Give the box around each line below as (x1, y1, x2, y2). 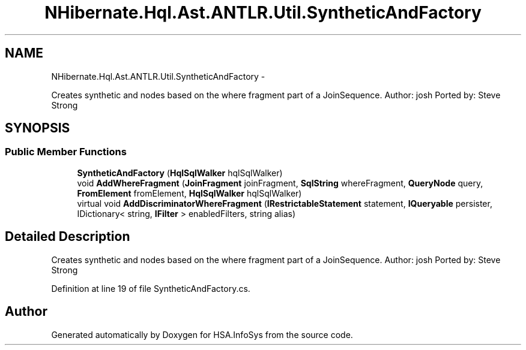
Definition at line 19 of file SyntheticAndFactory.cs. (51, 283, 250, 294)
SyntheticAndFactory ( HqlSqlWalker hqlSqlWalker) (77, 167, 283, 178)
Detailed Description (5, 229, 130, 245)
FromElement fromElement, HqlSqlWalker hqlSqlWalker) (77, 188, 302, 198)
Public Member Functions (5, 146, 127, 158)
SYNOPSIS (5, 120, 70, 136)
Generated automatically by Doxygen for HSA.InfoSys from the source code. (51, 329, 353, 340)
